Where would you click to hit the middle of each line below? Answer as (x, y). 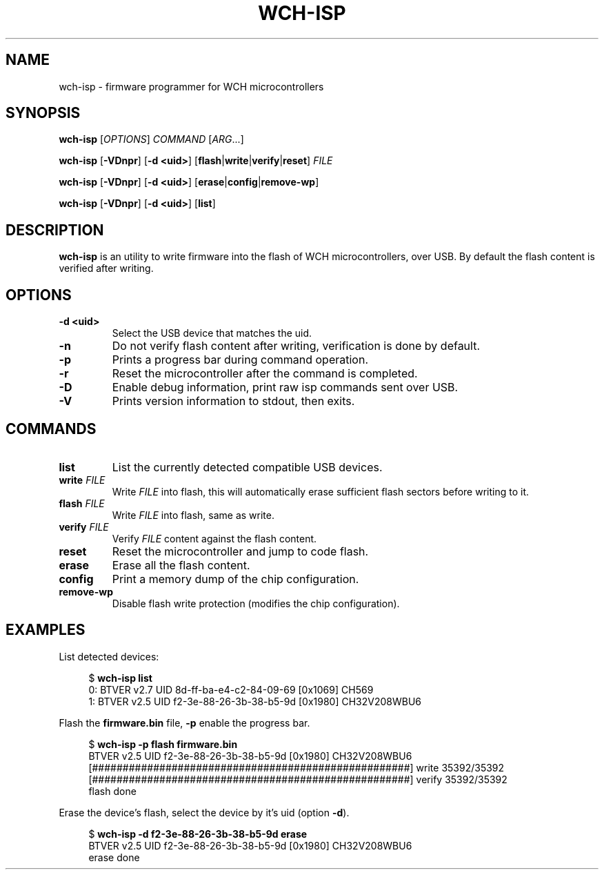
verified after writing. (106, 268)
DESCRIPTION (55, 230)
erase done (114, 857)
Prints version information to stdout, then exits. (233, 401)
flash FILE (82, 503)
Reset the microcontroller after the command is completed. (265, 374)
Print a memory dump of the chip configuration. (235, 579)
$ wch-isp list (120, 678)
